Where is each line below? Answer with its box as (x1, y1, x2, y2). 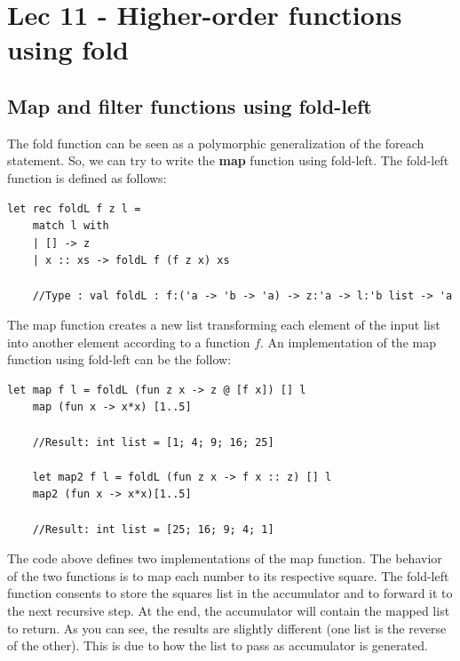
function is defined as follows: (7, 168, 167, 187)
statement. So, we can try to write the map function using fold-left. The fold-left (7, 151, 449, 170)
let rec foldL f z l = (7, 202, 141, 215)
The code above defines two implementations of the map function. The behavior (7, 549, 442, 568)
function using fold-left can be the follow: (7, 350, 232, 369)
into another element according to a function (7, 332, 250, 351)
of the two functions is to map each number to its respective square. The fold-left (7, 566, 449, 585)
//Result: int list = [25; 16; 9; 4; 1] (32, 522, 274, 536)
